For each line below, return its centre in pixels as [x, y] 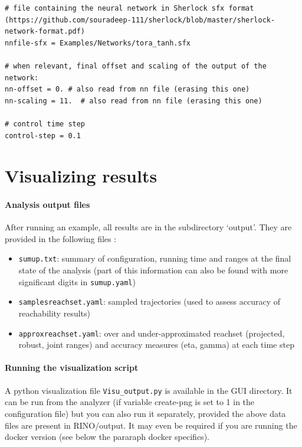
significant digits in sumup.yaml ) [77, 281]
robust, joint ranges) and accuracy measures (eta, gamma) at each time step [156, 345]
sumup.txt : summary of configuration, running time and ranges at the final [155, 258]
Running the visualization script [72, 368]
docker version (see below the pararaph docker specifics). [107, 437]
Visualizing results [81, 176]
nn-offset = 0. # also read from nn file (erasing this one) [127, 89]
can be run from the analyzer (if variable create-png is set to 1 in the [130, 402]
